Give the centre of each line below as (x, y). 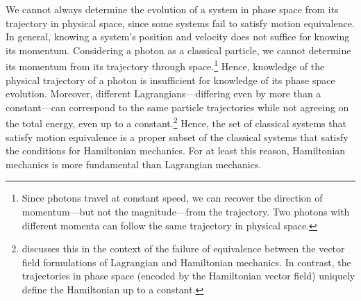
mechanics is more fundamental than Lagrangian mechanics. (134, 164)
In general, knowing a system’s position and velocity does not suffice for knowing (178, 36)
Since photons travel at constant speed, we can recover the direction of (172, 198)
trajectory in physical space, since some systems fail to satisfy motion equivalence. (180, 23)
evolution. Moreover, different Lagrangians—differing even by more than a (163, 93)
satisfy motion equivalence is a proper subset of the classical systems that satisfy (177, 137)
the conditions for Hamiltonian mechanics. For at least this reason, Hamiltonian (176, 150)
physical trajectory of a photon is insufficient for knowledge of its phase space (170, 80)
